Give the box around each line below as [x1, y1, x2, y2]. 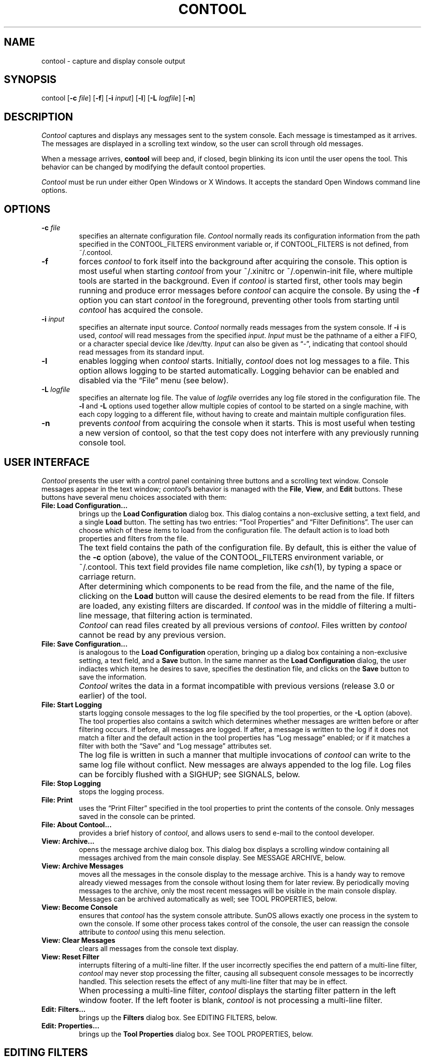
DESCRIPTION [4, 110, 73, 123]
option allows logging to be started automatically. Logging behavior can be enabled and [79, 366, 399, 376]
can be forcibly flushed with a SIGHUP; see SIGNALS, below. [79, 769, 300, 779]
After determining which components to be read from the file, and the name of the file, [79, 581, 394, 591]
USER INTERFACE [4, 456, 90, 468]
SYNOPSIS [4, 73, 57, 86]
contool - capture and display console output [41, 56, 185, 65]
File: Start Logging [41, 700, 102, 709]
